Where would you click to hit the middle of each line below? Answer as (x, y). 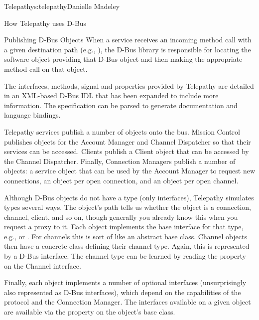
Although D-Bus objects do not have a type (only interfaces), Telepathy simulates (129, 197)
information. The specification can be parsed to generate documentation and (121, 105)
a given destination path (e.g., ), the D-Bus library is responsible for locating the (128, 49)
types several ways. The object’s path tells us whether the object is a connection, (128, 207)
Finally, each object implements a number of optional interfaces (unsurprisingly (125, 282)
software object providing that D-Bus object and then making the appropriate (123, 59)
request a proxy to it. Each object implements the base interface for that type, (124, 227)
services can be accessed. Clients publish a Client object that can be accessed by (127, 151)
